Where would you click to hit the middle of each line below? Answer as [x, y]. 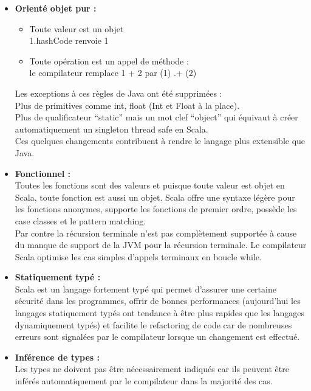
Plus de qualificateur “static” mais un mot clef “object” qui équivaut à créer [156, 117]
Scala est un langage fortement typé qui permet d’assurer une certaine [145, 289]
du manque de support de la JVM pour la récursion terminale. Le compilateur [161, 245]
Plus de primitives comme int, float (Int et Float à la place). [127, 105]
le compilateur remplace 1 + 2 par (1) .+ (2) [113, 73]
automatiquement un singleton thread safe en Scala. [111, 129]
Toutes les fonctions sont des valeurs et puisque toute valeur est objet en [150, 185]
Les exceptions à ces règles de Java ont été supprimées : [118, 93]
